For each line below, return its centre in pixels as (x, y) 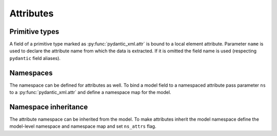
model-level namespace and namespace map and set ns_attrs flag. (83, 126)
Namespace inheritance (49, 107)
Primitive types (34, 32)
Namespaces (31, 73)
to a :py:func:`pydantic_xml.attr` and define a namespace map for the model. (90, 92)
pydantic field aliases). (35, 58)
